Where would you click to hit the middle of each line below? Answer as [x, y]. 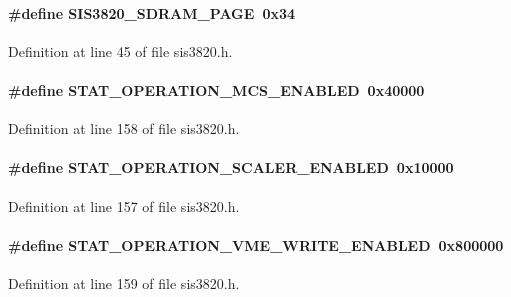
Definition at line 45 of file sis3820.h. [120, 50]
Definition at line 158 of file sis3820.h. [124, 128]
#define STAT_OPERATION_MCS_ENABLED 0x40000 [216, 89]
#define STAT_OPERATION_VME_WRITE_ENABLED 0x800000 [256, 244]
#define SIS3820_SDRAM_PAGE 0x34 [152, 12]
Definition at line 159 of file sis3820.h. [124, 282]
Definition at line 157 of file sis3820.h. [124, 205]
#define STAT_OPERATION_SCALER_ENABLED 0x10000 [231, 167]
